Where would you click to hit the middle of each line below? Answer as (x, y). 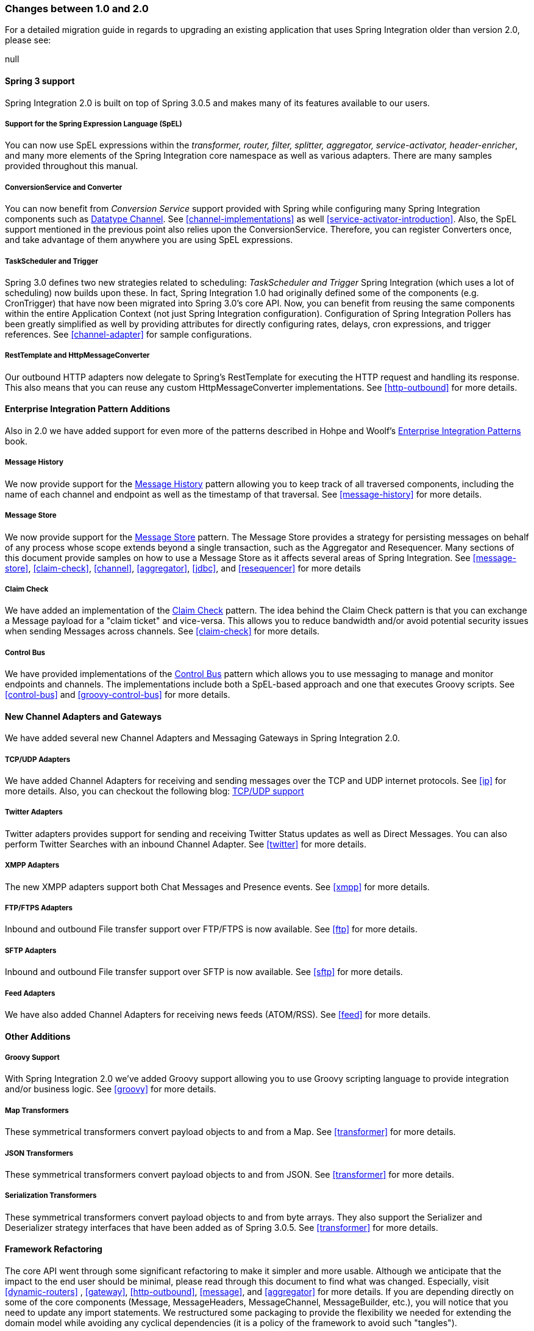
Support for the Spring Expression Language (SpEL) (94, 124)
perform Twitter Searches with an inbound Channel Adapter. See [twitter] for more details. (186, 844)
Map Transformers (37, 1110)
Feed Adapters (30, 993)
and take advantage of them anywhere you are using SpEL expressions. (149, 240)
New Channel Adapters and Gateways (83, 716)
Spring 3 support (40, 81)
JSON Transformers (39, 1153)
